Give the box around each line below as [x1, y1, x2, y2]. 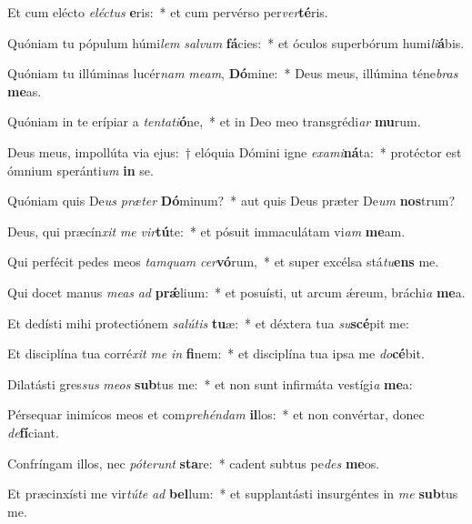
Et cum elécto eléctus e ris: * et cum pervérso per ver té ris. [7, 3, 328, 21]
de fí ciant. [7, 422, 59, 441]
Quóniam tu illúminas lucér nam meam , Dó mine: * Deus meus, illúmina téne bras [7, 64, 458, 83]
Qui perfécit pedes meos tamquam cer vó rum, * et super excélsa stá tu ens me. [7, 252, 439, 271]
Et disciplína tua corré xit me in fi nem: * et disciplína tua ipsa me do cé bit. [7, 344, 425, 363]
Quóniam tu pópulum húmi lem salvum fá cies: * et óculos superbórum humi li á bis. [7, 33, 465, 52]
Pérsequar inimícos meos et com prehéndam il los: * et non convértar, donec [7, 405, 425, 424]
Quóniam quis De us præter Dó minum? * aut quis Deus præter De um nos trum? [7, 191, 456, 210]
